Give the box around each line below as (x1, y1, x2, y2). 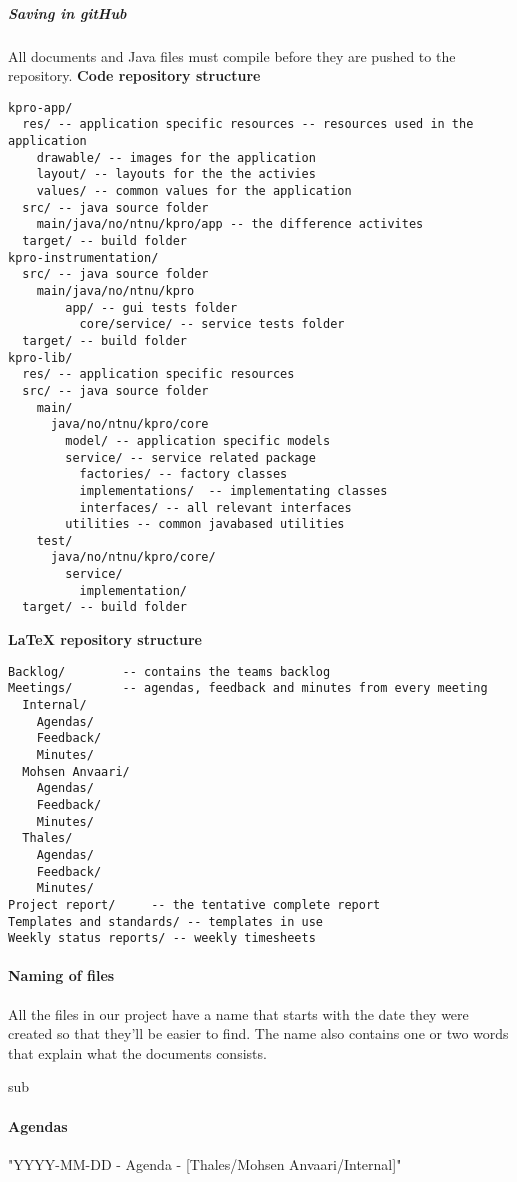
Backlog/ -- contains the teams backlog (8, 664, 331, 679)
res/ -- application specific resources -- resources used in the (22, 117, 474, 132)
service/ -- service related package (65, 450, 316, 465)
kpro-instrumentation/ (8, 250, 159, 265)
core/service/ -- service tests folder (79, 317, 345, 332)
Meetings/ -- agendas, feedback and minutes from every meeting (8, 681, 488, 696)
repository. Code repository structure (8, 65, 261, 86)
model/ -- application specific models (65, 433, 331, 448)
